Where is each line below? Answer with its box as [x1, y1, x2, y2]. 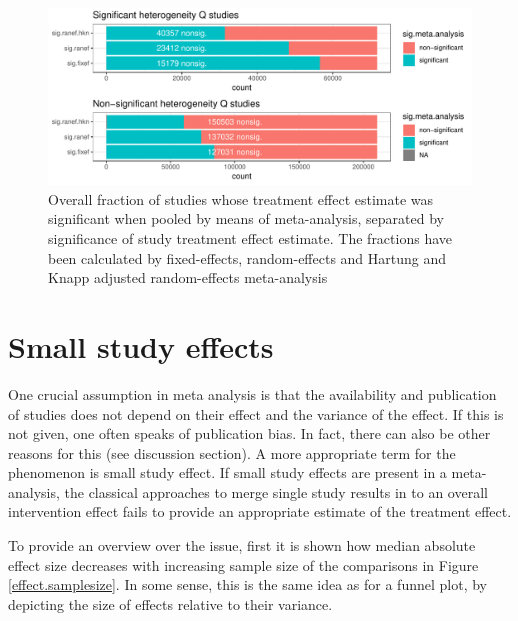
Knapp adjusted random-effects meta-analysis [48, 267, 328, 288]
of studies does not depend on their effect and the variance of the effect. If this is [8, 403, 504, 424]
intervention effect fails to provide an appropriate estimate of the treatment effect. [8, 501, 512, 522]
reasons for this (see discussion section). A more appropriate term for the [8, 442, 456, 463]
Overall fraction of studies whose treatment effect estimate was [48, 188, 434, 209]
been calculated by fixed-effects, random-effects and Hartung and [48, 247, 447, 268]
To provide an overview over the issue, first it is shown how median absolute [8, 535, 476, 556]
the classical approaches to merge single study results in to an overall [64, 481, 488, 502]
